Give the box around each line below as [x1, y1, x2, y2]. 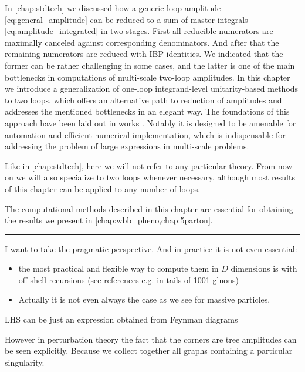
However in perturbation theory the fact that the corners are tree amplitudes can [5, 333, 297, 345]
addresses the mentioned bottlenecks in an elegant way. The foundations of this [5, 105, 290, 118]
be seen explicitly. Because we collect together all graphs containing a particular [5, 344, 293, 357]
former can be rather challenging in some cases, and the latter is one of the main [5, 59, 295, 71]
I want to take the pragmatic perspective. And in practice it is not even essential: [5, 242, 297, 254]
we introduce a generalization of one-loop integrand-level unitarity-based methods [5, 82, 299, 95]
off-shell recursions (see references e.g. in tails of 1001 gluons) [18, 273, 239, 286]
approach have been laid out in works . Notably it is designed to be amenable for [5, 116, 296, 129]
